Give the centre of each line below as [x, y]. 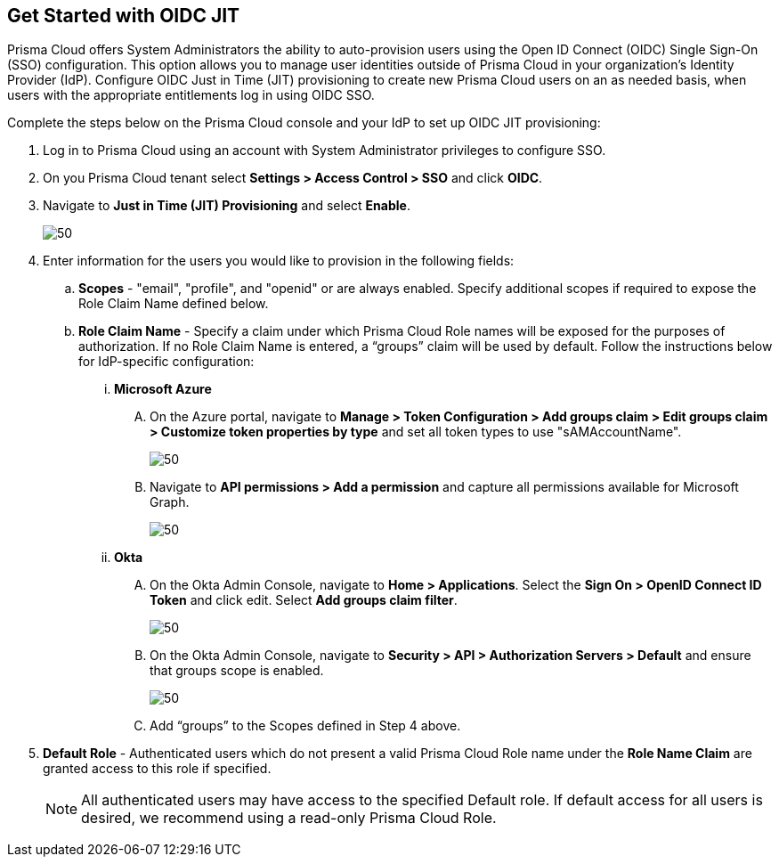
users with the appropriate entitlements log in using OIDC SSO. [191, 95]
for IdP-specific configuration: [166, 362]
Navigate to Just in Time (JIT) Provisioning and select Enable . [227, 206]
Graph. [170, 502]
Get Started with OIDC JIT [124, 16]
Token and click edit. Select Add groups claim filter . [304, 600]
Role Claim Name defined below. [174, 304]
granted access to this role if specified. [157, 769]
